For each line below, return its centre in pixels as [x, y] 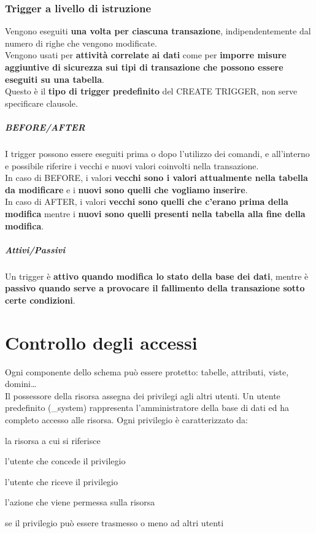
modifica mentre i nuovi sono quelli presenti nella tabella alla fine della [155, 213]
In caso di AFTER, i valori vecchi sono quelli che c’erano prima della [147, 201]
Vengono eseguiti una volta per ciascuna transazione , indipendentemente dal [158, 31]
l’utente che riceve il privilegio [62, 481]
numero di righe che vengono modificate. [81, 43]
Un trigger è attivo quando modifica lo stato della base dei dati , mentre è [157, 276]
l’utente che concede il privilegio [65, 461]
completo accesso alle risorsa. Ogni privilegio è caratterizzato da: [126, 419]
